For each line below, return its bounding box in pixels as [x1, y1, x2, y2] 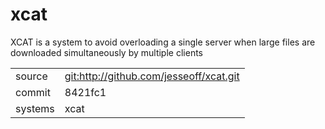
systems [15, 101, 55, 115]
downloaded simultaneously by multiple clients [10, 46, 203, 58]
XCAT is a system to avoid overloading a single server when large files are [10, 36, 316, 48]
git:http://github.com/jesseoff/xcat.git [64, 69, 240, 83]
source [15, 69, 48, 83]
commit [15, 85, 51, 99]
